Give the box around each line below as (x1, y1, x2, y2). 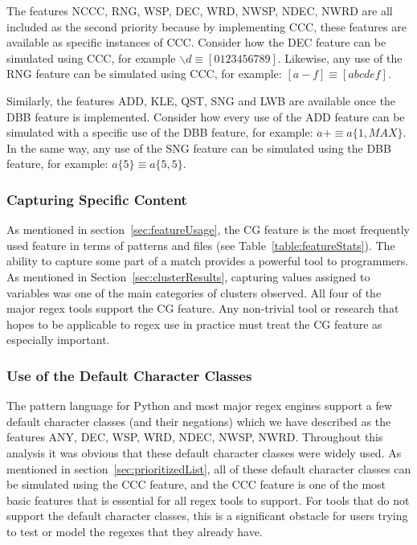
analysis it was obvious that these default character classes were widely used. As (6, 444, 402, 461)
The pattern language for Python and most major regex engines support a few (6, 397, 393, 414)
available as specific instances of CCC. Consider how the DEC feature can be (6, 34, 386, 51)
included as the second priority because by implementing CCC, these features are (6, 18, 407, 35)
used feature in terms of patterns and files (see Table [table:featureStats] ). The (6, 236, 395, 253)
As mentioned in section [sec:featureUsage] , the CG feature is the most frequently (6, 221, 410, 238)
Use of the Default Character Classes (6, 365, 252, 385)
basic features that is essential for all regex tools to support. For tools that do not (6, 491, 410, 508)
